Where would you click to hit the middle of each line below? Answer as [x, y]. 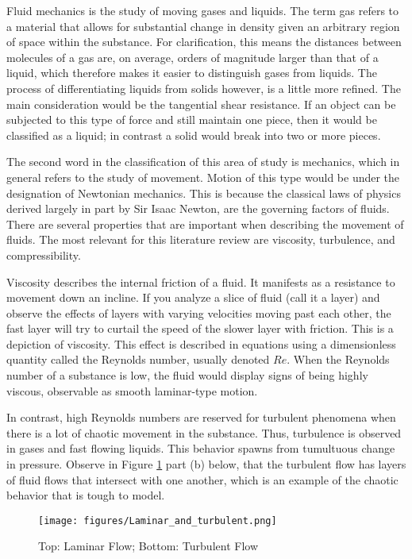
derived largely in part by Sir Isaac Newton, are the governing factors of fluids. [198, 208]
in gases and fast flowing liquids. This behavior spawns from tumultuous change [201, 448]
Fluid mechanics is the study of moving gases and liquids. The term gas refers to [203, 10]
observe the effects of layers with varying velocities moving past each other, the [199, 312]
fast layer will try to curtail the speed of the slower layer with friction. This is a [200, 328]
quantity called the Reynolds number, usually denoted [138, 359]
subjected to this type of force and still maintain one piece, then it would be [192, 120]
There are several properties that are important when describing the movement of [205, 224]
